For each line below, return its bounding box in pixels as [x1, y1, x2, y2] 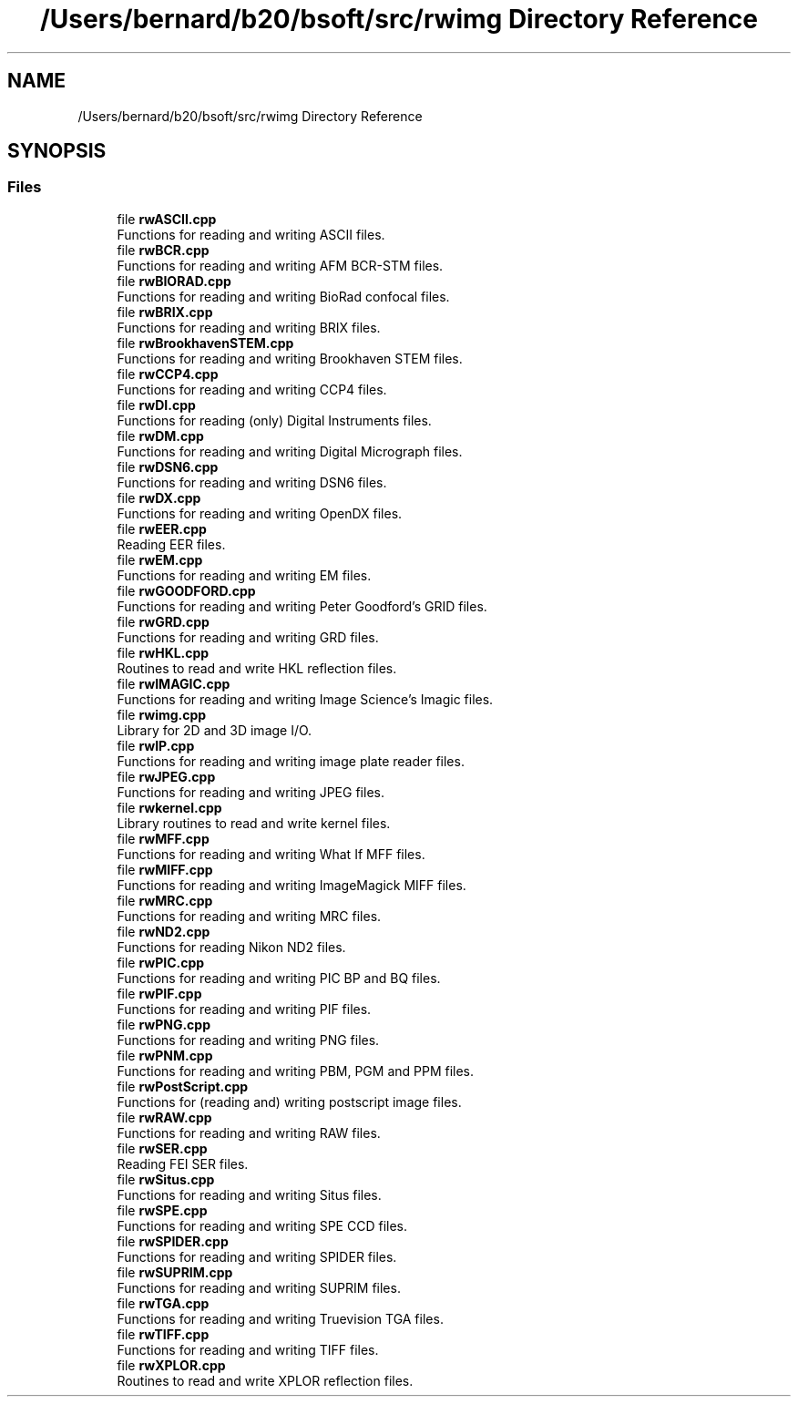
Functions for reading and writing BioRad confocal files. [117, 288, 450, 304]
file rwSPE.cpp [117, 1202, 208, 1218]
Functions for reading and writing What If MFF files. [117, 845, 425, 862]
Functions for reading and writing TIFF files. [117, 1341, 379, 1358]
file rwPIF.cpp [117, 985, 202, 1001]
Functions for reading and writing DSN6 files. [117, 474, 387, 490]
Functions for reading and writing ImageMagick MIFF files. [117, 876, 466, 893]
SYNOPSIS [7, 139, 107, 163]
